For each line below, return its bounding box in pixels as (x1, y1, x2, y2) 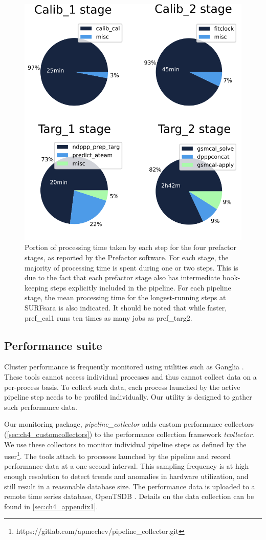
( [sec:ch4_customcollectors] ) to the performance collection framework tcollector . (4, 428, 254, 439)
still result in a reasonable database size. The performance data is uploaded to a (4, 481, 255, 491)
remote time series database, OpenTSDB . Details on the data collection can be (4, 491, 254, 502)
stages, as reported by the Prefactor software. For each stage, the (25, 252, 229, 263)
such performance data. (4, 401, 77, 412)
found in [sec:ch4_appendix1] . (4, 501, 98, 511)
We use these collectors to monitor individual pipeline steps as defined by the (4, 439, 247, 449)
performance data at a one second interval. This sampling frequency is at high (4, 461, 249, 471)
